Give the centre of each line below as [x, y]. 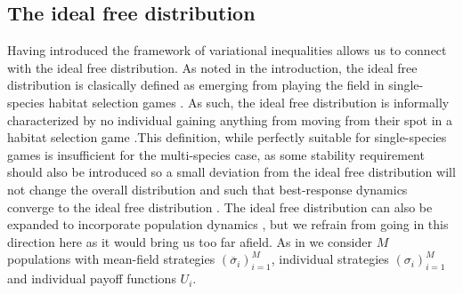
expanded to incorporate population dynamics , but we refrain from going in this [228, 224]
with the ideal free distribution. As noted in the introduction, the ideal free [212, 67]
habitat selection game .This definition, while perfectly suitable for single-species [227, 137]
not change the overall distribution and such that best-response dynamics [207, 189]
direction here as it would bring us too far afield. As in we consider [190, 241]
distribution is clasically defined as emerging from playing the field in [196, 85]
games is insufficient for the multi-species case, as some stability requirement [216, 154]
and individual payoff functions [92, 278]
